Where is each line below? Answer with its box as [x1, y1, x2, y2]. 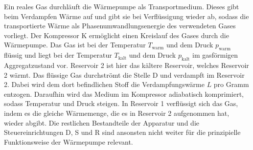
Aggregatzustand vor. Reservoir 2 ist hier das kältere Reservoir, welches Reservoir [4, 60, 249, 70]
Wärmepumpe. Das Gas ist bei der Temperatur [4, 40, 146, 50]
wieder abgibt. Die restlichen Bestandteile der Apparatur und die [4, 117, 199, 128]
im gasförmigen [192, 50, 238, 60]
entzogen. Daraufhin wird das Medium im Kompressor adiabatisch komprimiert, [4, 88, 244, 99]
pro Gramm [213, 79, 249, 89]
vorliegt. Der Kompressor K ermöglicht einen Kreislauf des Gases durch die [4, 30, 229, 40]
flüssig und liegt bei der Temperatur [4, 50, 112, 60]
